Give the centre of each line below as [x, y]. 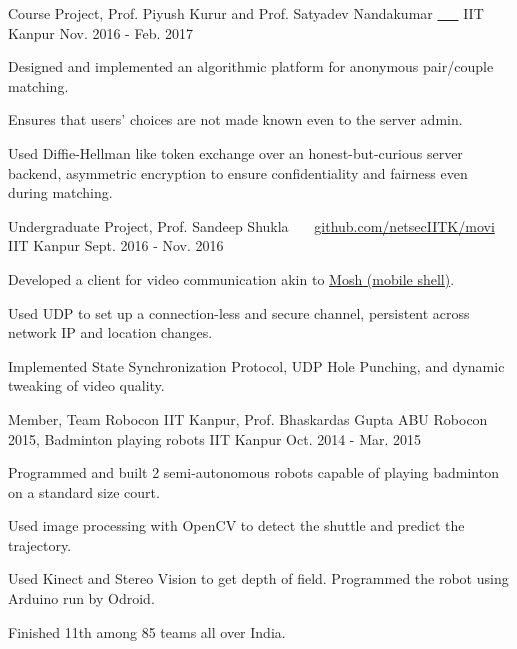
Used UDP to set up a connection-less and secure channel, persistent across [239, 312]
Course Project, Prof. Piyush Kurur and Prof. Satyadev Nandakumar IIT [246, 13]
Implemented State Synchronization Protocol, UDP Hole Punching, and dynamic [256, 365]
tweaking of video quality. [86, 385]
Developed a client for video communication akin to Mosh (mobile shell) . [231, 278]
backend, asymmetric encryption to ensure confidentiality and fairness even [238, 172]
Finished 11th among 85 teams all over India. [147, 631]
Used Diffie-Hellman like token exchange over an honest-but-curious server [235, 152]
